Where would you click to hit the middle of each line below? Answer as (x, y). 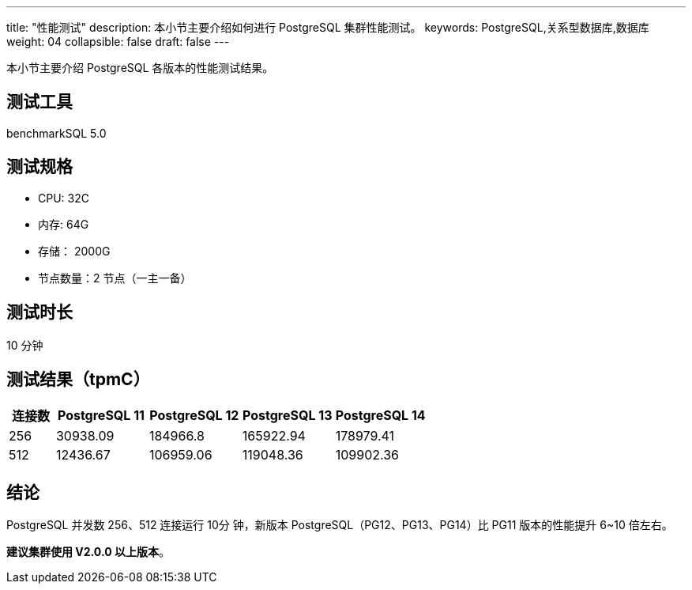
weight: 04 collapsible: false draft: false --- (118, 42)
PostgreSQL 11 (101, 416)
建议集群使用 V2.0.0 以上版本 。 (88, 552)
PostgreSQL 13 (288, 416)
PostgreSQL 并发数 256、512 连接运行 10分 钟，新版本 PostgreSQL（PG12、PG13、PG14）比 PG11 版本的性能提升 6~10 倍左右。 (340, 525)
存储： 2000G (74, 251)
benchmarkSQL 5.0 (56, 133)
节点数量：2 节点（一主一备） (115, 278)
